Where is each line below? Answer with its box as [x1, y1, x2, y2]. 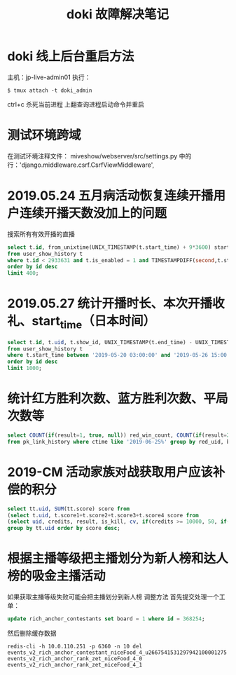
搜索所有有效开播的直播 [7, 229, 75, 238]
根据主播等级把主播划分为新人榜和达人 [7, 551, 229, 566]
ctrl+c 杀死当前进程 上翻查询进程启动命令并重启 [7, 100, 145, 109]
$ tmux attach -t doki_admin [7, 87, 92, 94]
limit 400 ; [7, 270, 39, 277]
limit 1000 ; [7, 365, 42, 372]
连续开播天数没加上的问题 [20, 205, 167, 221]
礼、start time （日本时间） [7, 313, 156, 332]
